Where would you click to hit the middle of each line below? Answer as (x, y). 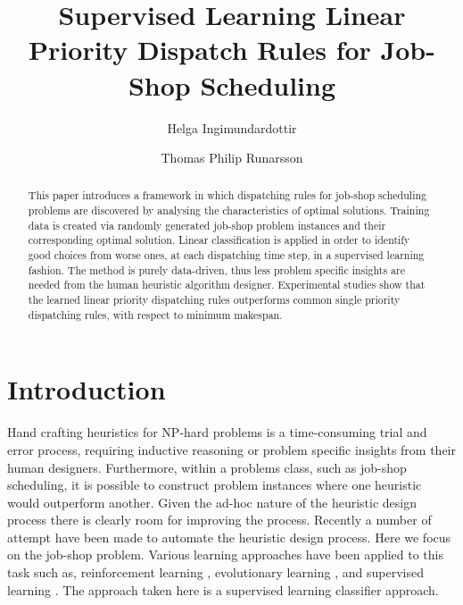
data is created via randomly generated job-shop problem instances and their (207, 225)
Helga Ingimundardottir (232, 127)
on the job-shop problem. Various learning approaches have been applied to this (225, 555)
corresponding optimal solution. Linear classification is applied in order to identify (219, 240)
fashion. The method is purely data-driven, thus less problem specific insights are (216, 269)
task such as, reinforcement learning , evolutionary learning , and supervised (215, 572)
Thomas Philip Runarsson (232, 158)
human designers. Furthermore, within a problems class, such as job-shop (207, 467)
